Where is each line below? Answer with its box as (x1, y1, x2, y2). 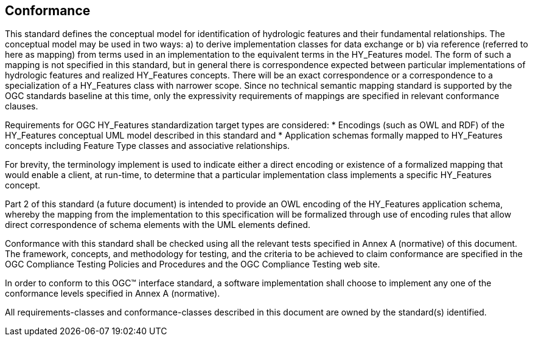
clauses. (5, 101, 38, 112)
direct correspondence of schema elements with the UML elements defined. (5, 219, 311, 230)
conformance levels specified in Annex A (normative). (5, 288, 220, 299)
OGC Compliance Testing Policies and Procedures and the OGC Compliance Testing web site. (5, 259, 380, 270)
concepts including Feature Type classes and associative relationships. (5, 140, 290, 151)
